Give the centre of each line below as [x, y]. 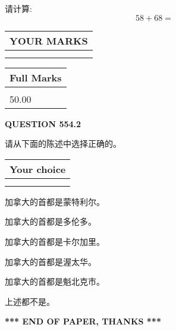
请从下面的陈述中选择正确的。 [63, 144]
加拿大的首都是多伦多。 [51, 221]
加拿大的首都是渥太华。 [51, 261]
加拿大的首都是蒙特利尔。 [55, 201]
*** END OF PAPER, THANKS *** [83, 321]
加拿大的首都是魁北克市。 [55, 281]
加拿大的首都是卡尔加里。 [55, 241]
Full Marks [36, 77]
